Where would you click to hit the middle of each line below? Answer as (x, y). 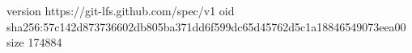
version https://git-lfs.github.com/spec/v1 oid (121, 10)
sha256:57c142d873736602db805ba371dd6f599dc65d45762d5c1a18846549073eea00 (206, 26)
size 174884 (34, 42)
